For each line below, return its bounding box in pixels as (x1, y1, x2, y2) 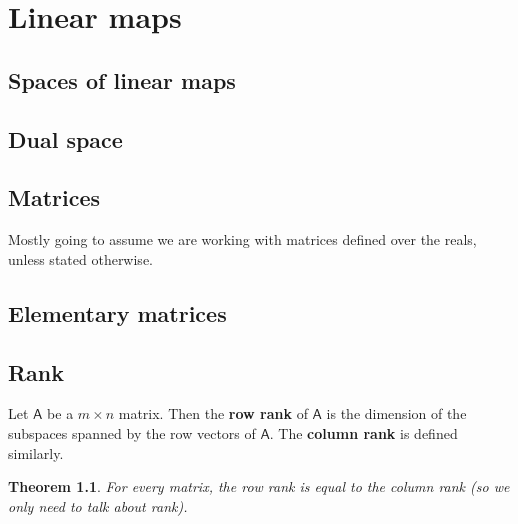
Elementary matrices (8, 297, 227, 328)
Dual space (8, 123, 123, 154)
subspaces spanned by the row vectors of (8, 422, 256, 443)
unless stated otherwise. (8, 248, 153, 269)
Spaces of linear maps (8, 64, 236, 95)
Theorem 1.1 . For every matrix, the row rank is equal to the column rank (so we (8, 476, 510, 497)
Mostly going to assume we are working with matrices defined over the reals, (8, 229, 477, 250)
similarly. (8, 442, 64, 463)
